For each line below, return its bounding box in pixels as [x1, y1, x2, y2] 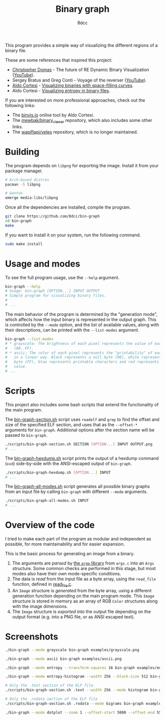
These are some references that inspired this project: [5, 57, 112, 63]
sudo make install [5, 241, 43, 246]
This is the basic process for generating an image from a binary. [5, 551, 135, 557]
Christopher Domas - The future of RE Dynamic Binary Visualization [12, 67, 149, 73]
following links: [5, 102, 35, 108]
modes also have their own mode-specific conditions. [12, 571, 121, 577]
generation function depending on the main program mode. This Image [12, 593, 155, 599]
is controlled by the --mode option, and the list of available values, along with [5, 322, 160, 328]
